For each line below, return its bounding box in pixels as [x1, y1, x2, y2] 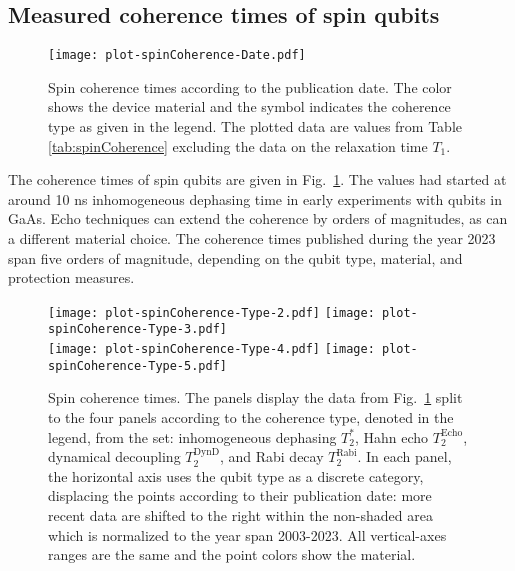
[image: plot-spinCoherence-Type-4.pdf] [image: [48, 342, 375, 357]
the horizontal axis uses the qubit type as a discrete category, [48, 465, 424, 486]
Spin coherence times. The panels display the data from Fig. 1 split [48, 387, 463, 408]
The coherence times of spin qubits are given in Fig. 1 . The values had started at [8, 169, 507, 190]
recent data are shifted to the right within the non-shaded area [48, 504, 433, 525]
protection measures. [8, 267, 135, 288]
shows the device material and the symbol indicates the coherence [48, 96, 451, 117]
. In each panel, [357, 446, 452, 467]
